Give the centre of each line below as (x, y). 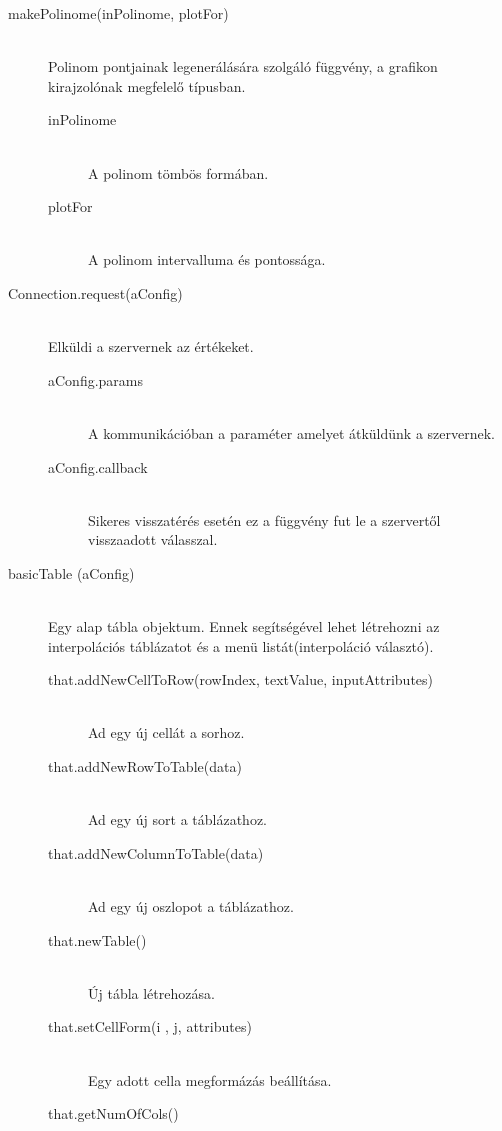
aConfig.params (96, 379)
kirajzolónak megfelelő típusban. (147, 85)
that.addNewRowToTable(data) (145, 766)
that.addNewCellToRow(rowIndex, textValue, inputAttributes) (241, 679)
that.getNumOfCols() (113, 1113)
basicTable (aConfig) (71, 572)
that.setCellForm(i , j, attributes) (150, 1026)
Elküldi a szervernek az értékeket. (151, 346)
